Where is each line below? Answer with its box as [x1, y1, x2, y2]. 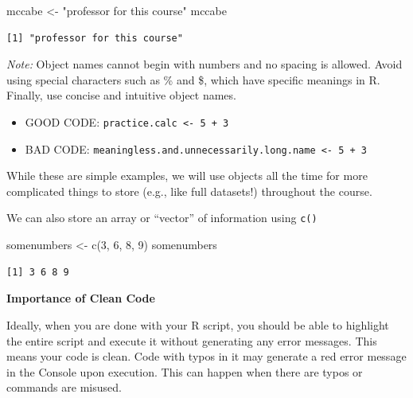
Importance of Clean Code [6, 290, 155, 306]
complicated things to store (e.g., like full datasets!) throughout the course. [6, 182, 372, 199]
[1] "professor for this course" [6, 32, 183, 44]
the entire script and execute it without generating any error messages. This [6, 332, 377, 349]
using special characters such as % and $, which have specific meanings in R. [6, 71, 380, 88]
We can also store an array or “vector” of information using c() [6, 209, 318, 226]
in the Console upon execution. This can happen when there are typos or [6, 363, 363, 380]
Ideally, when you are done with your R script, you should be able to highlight [6, 316, 389, 333]
